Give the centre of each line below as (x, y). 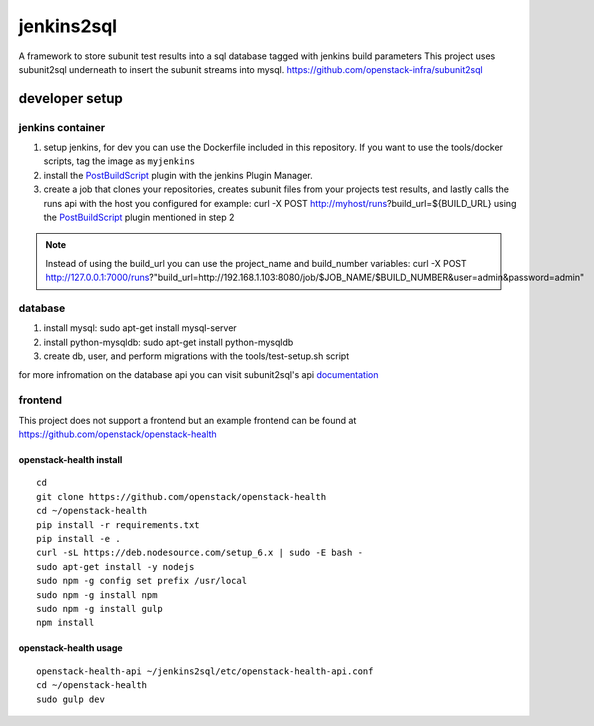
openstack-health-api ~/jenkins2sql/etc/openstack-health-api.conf (205, 671)
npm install (65, 623)
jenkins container (61, 127)
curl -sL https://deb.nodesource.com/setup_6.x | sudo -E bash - (200, 553)
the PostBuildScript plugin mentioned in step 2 (139, 217)
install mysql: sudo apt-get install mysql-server (140, 328)
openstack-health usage (71, 648)
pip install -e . (78, 539)
